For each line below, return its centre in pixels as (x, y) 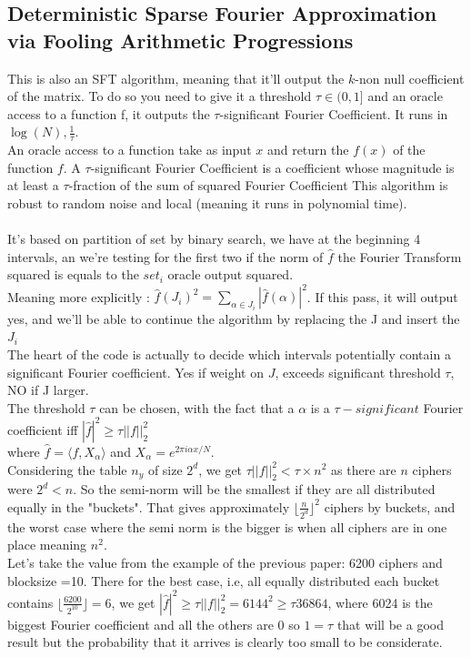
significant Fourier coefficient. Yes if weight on (135, 372)
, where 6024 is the (380, 602)
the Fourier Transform (400, 256)
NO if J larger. (48, 390)
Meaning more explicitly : (79, 296)
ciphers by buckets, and (390, 506)
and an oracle (405, 96)
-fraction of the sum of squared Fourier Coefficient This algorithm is (258, 185)
